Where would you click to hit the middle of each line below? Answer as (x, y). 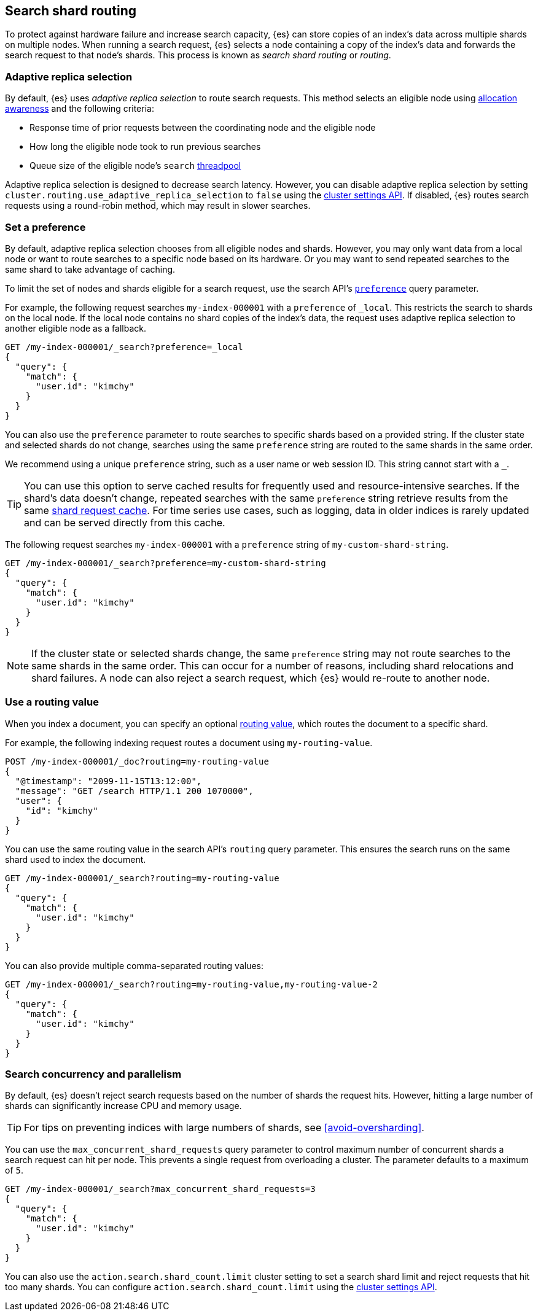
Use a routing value (52, 702)
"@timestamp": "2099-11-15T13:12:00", (108, 781)
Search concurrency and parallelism (93, 1074)
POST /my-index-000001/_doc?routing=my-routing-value (137, 761)
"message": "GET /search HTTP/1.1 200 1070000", (134, 791)
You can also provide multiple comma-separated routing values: (134, 965)
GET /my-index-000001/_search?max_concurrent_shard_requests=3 (160, 1189)
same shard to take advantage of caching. (90, 269)
